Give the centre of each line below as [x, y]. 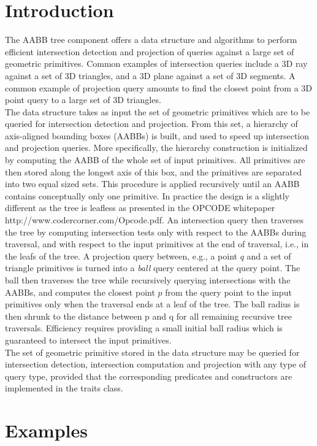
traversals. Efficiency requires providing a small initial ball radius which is [144, 328]
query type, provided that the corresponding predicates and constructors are [149, 376]
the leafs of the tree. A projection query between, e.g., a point [121, 256]
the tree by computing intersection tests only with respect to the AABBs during [156, 232]
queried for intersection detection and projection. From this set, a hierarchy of [151, 124]
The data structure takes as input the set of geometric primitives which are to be [158, 111]
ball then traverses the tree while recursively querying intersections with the [148, 280]
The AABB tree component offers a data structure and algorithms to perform [151, 40]
